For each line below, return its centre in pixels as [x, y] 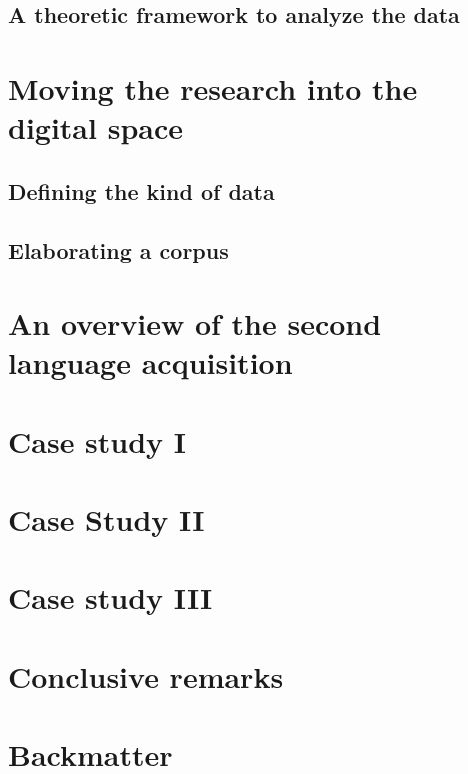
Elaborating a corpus [118, 249]
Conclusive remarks [146, 675]
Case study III [110, 597]
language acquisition [150, 362]
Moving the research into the [213, 87]
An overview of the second [195, 323]
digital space [96, 127]
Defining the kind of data [141, 190]
